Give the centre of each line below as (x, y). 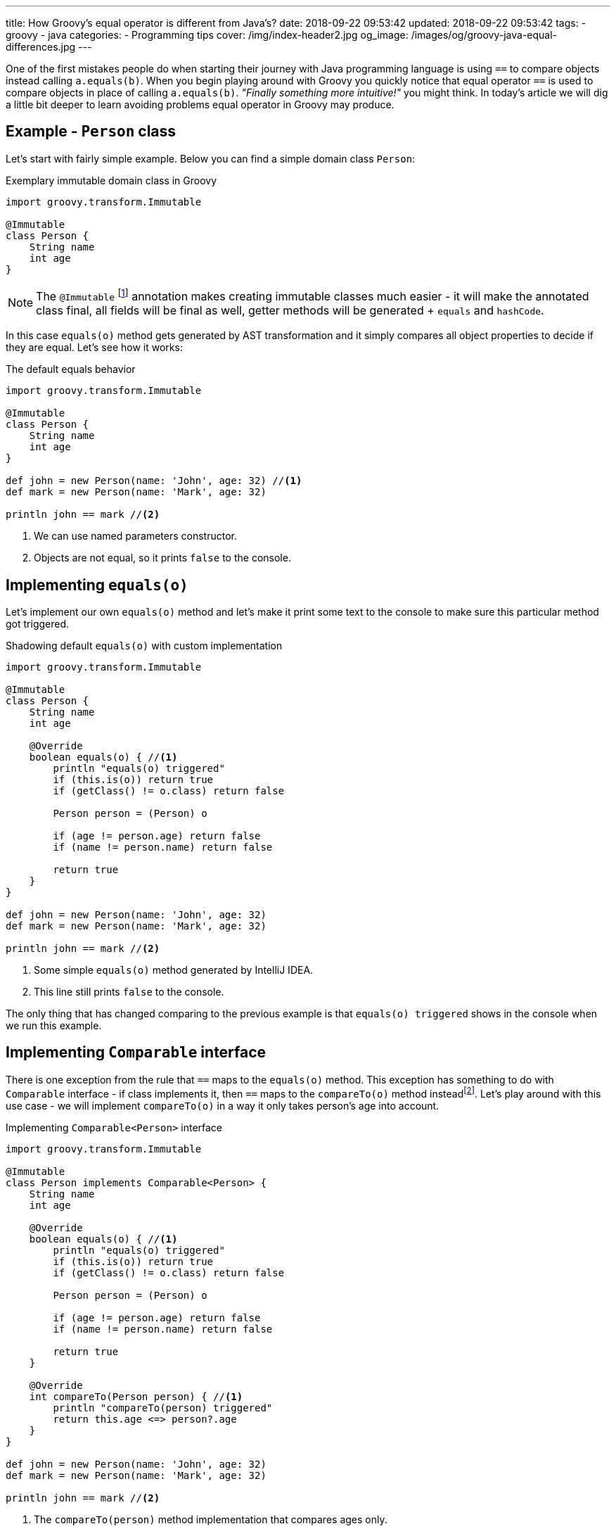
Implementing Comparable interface (136, 1053)
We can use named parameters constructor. (136, 536)
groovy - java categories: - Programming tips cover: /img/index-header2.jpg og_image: (207, 35)
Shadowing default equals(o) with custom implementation (144, 646)
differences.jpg (41, 47)
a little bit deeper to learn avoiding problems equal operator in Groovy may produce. (200, 104)
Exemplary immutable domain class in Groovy (111, 180)
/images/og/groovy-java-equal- (484, 35)
